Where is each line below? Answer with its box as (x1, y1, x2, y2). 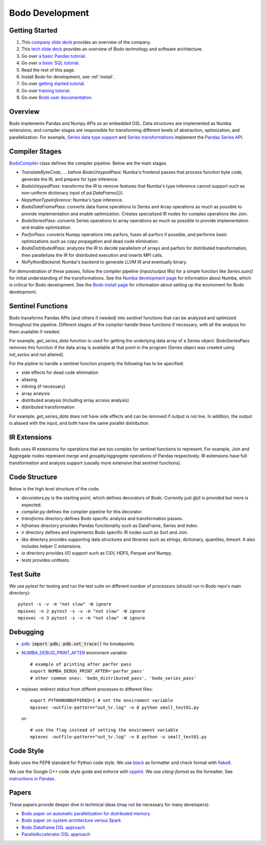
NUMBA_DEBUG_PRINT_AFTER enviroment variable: (21, 650, 128, 656)
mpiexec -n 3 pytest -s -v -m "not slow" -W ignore (18, 615, 145, 621)
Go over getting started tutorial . (21, 80, 86, 86)
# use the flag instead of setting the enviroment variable (30, 727, 178, 733)
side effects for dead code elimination (21, 369, 99, 375)
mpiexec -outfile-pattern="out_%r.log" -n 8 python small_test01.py (30, 704, 199, 710)
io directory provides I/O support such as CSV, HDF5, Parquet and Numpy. (21, 550, 172, 556)
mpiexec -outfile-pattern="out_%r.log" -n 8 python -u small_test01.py (30, 734, 207, 739)
